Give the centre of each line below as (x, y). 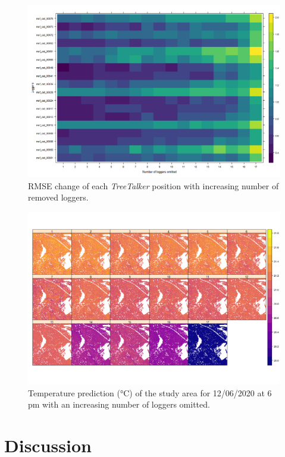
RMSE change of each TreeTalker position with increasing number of (154, 185)
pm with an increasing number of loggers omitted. (119, 404)
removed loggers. (58, 197)
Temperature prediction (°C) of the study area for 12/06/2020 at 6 (150, 392)
